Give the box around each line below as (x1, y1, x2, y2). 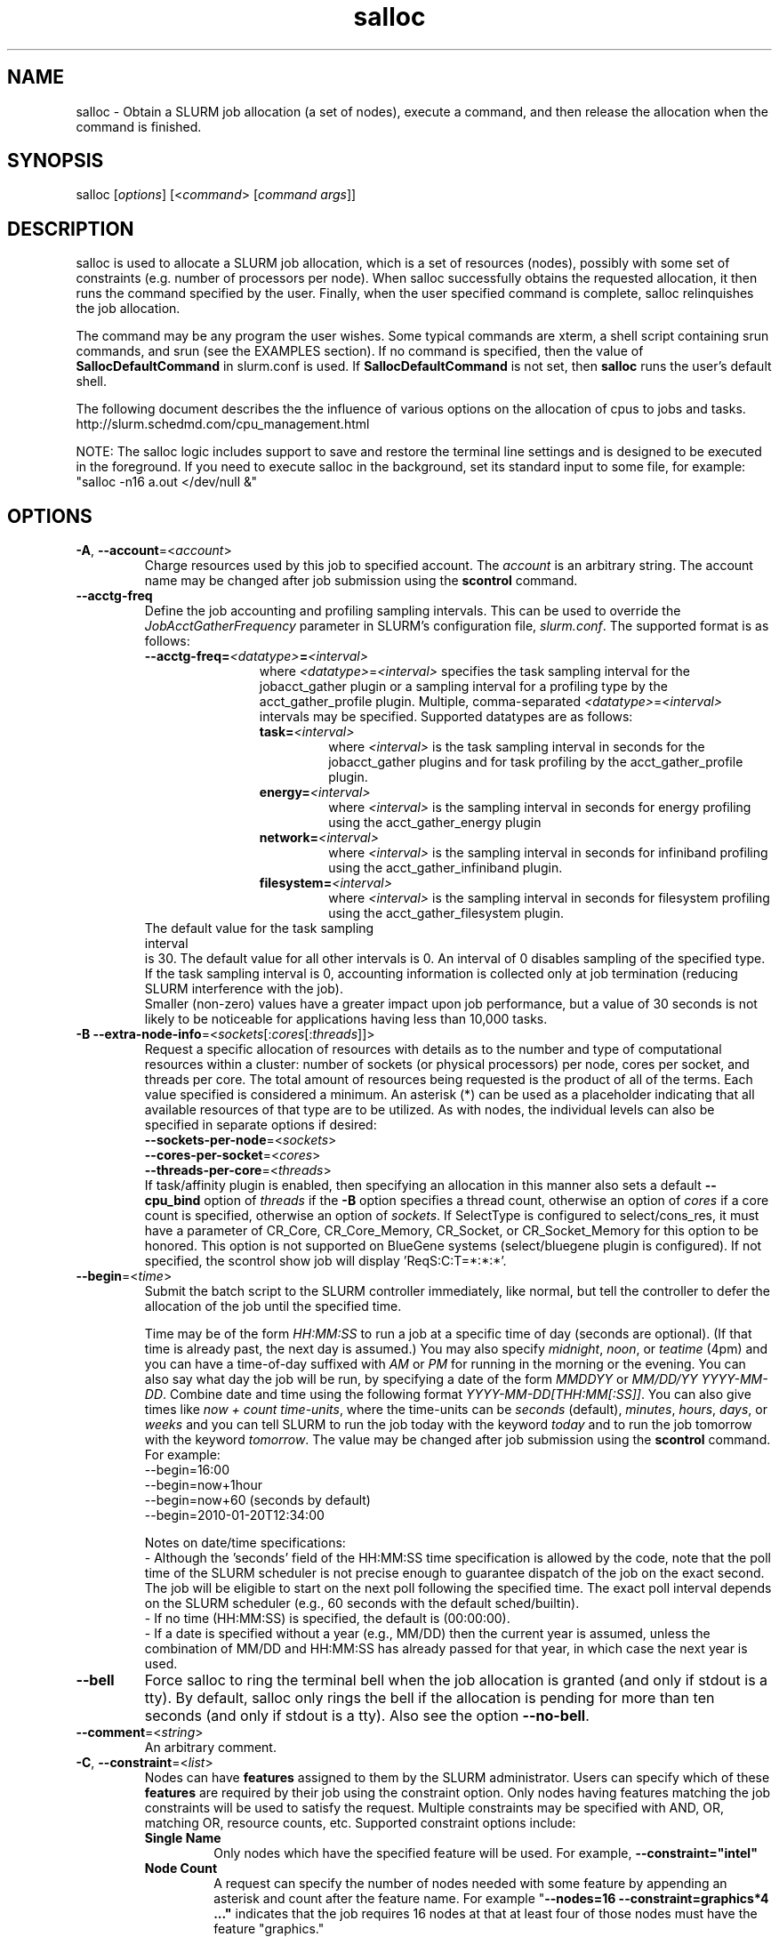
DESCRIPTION (7, 217, 134, 240)
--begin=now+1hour (144, 1477, 262, 1493)
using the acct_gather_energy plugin (328, 815, 542, 831)
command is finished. (76, 118, 202, 134)
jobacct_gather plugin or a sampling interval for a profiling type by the (259, 679, 668, 695)
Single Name (144, 1830, 221, 1846)
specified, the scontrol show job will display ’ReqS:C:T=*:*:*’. (144, 1253, 507, 1269)
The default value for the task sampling (144, 920, 374, 936)
